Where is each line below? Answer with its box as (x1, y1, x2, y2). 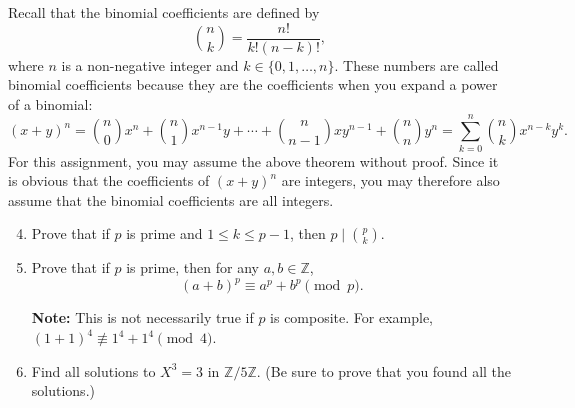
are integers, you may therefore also (281, 170, 500, 191)
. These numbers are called (334, 54, 499, 75)
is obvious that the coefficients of (8, 170, 210, 191)
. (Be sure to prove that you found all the (256, 360, 512, 381)
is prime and (126, 223, 203, 244)
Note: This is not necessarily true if (31, 307, 254, 328)
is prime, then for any (126, 257, 259, 278)
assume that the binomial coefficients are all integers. (8, 189, 334, 210)
